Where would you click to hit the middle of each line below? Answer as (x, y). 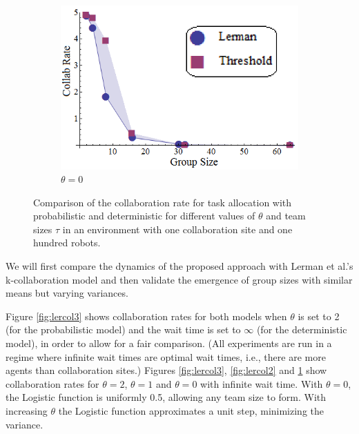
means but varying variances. (67, 293)
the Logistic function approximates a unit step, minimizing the (191, 411)
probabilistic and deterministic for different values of (144, 216)
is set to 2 (319, 316)
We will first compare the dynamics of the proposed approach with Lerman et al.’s (179, 266)
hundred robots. (67, 243)
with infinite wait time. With (262, 383)
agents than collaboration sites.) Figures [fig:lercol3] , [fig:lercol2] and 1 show (166, 370)
